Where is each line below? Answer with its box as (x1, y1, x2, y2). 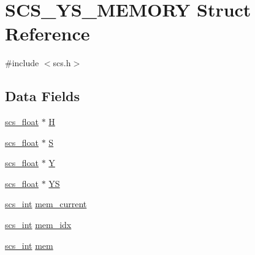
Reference (5, 21, 90, 46)
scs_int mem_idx (5, 218, 72, 231)
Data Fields (5, 86, 80, 105)
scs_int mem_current (5, 197, 87, 210)
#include (5, 56, 39, 69)
